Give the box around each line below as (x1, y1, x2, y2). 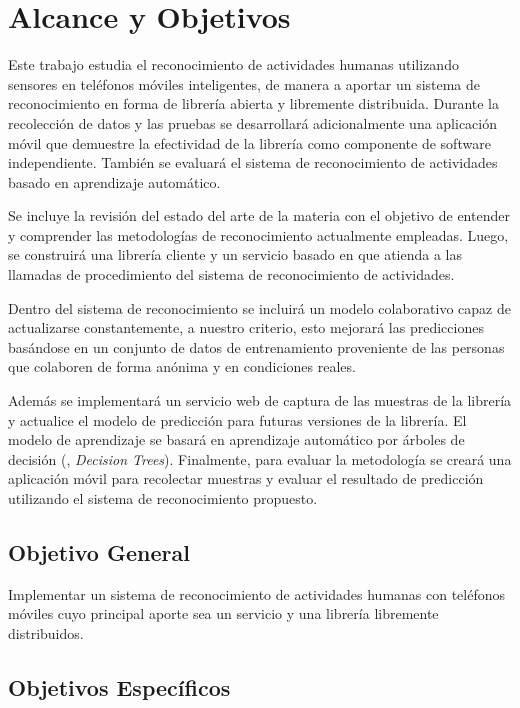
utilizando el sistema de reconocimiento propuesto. (8, 488, 318, 508)
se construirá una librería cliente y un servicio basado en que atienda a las (8, 244, 463, 265)
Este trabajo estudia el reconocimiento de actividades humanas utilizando (8, 54, 459, 75)
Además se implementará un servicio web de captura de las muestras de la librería (8, 390, 512, 411)
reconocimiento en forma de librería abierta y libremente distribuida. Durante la (8, 93, 500, 114)
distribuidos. (8, 622, 84, 643)
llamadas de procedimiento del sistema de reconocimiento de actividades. (8, 264, 455, 285)
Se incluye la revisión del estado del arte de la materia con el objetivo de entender (8, 205, 510, 226)
